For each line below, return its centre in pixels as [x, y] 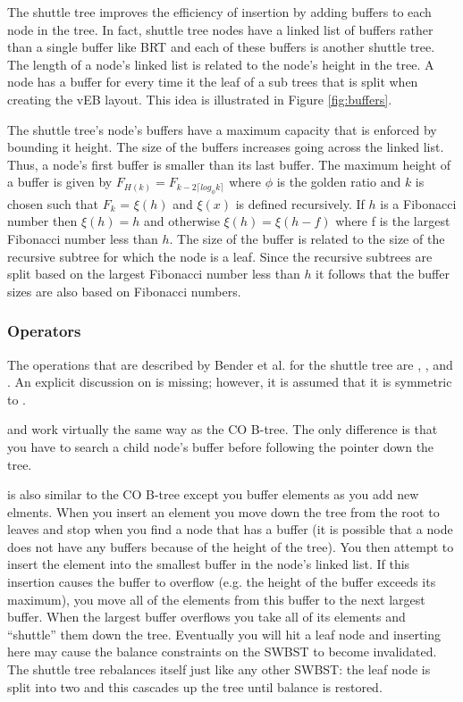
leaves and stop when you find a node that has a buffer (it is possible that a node [230, 529]
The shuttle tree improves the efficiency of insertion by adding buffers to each [219, 12]
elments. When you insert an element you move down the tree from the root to [223, 511]
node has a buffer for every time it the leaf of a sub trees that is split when [213, 82]
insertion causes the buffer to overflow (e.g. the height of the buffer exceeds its [222, 582]
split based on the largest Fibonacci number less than [154, 274]
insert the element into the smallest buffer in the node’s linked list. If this [209, 564]
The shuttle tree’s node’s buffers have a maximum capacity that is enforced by [222, 129]
